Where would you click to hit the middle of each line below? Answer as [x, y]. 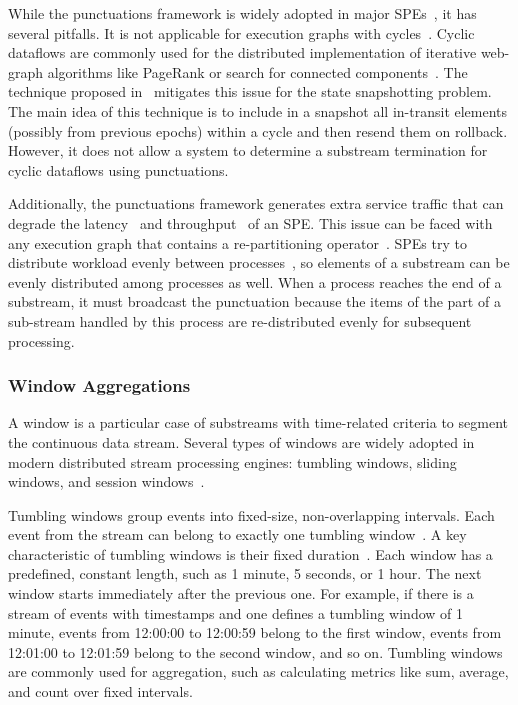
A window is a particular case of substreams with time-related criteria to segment [258, 422]
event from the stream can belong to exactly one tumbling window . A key [237, 534]
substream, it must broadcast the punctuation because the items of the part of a [254, 301]
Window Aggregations [99, 385]
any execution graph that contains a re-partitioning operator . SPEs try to [237, 242]
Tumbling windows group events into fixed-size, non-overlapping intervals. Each [251, 514]
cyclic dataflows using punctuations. [118, 169]
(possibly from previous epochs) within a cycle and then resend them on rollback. [258, 130]
